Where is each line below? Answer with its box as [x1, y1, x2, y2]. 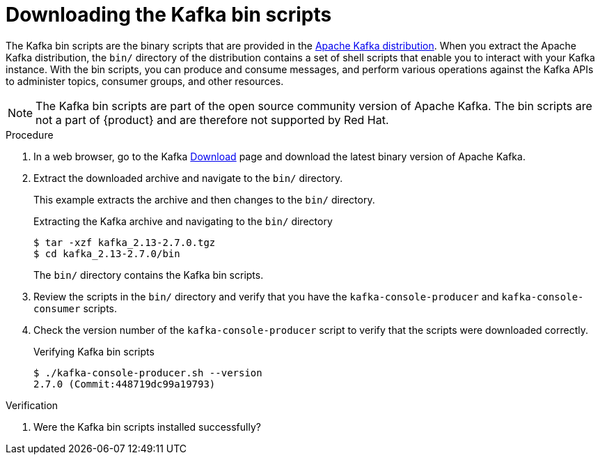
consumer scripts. [33, 302, 117, 314]
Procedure [6, 128, 54, 141]
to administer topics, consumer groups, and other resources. [6, 75, 284, 87]
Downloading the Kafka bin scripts [6, 3, 332, 26]
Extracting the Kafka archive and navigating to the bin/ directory [33, 215, 333, 227]
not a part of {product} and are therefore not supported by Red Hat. [35, 112, 389, 127]
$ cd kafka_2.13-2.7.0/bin [33, 247, 180, 259]
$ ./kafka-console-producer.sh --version [33, 367, 262, 378]
